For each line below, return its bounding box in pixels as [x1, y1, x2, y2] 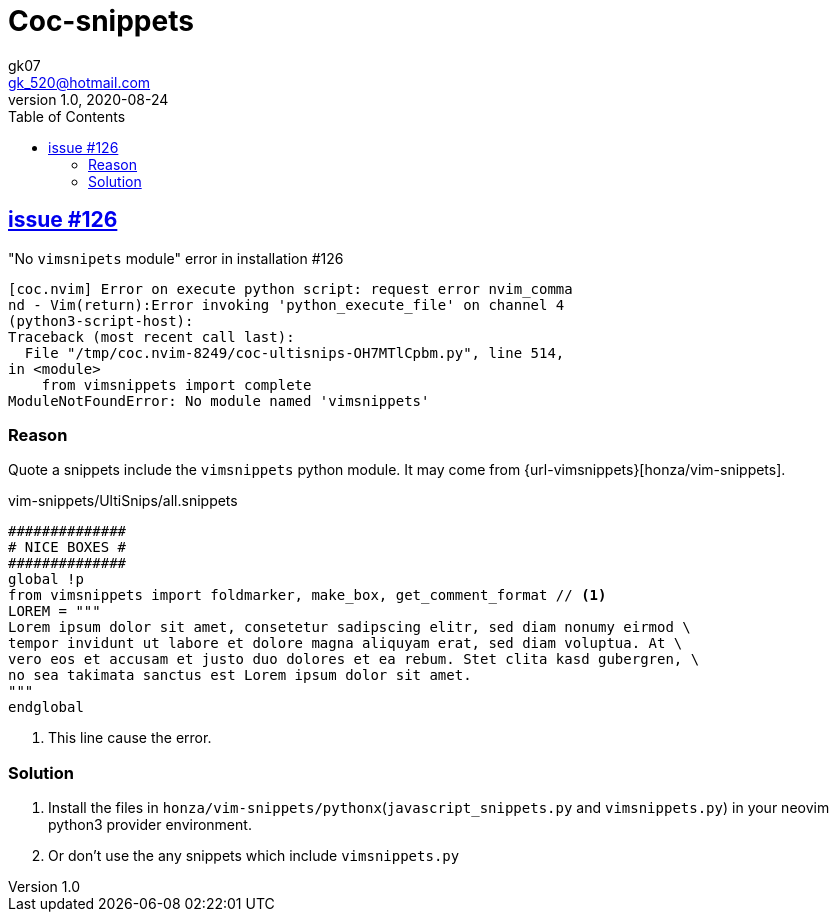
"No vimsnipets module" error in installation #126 [8, 249, 344, 267]
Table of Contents [8, 107, 126, 125]
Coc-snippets [8, 4, 194, 38]
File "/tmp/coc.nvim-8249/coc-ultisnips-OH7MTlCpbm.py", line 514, [24, 344, 565, 361]
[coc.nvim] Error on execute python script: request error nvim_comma [8, 280, 573, 297]
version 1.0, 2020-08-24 [8, 90, 169, 108]
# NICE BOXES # [8, 539, 127, 556]
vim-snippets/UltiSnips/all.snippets [8, 492, 238, 510]
